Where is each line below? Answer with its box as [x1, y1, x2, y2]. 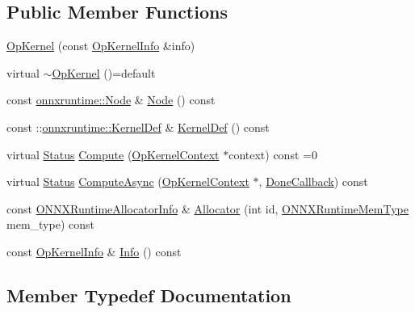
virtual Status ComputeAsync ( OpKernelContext [6, 173, 249, 190]
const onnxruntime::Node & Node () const [6, 91, 216, 108]
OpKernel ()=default [52, 64, 156, 81]
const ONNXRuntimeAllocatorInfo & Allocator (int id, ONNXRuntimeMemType [6, 200, 409, 217]
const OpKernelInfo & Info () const [6, 242, 182, 259]
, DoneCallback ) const [258, 173, 368, 190]
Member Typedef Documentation [6, 282, 291, 307]
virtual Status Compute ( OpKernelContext [6, 145, 220, 162]
